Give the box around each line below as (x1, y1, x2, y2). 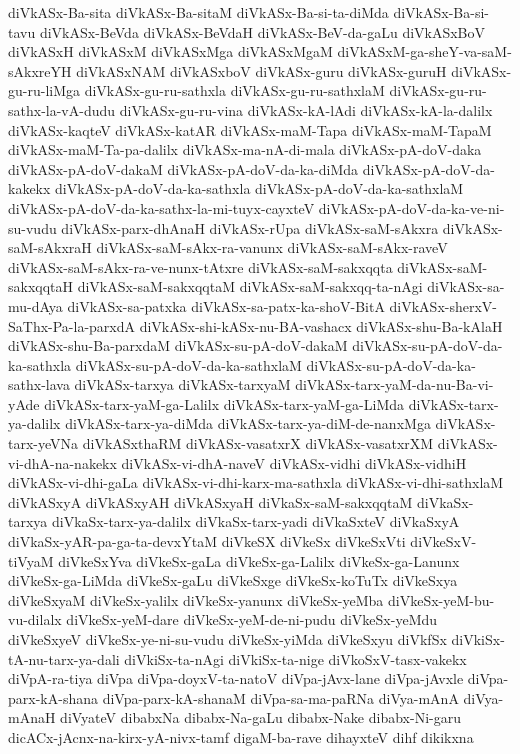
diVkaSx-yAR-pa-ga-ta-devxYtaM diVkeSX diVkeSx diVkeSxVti (8, 531, 406, 552)
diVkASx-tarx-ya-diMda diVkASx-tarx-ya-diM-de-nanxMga (65, 413, 431, 434)
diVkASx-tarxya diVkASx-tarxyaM (74, 374, 291, 395)
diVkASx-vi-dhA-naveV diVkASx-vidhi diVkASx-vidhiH (121, 452, 467, 473)
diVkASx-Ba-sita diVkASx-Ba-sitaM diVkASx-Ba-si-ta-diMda (8, 2, 389, 22)
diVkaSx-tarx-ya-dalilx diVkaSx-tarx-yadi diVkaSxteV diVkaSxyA (51, 511, 460, 532)
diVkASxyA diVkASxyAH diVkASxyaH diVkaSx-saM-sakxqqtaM (8, 491, 413, 512)
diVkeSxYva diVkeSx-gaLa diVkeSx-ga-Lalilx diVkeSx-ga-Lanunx (58, 550, 460, 571)
